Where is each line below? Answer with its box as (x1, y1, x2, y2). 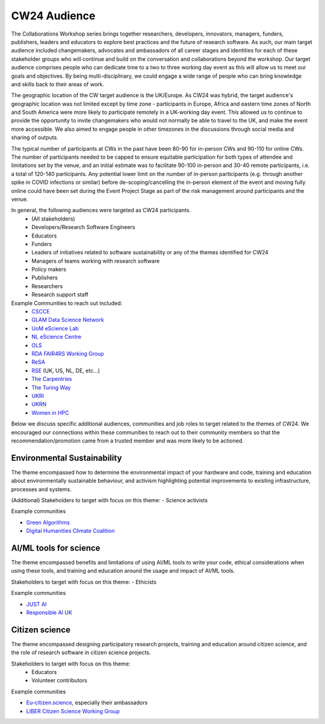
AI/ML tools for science (11, 543, 101, 553)
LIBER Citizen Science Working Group (26, 707, 120, 714)
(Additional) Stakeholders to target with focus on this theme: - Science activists (11, 496, 208, 503)
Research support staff (31, 291, 88, 298)
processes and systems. (11, 485, 72, 493)
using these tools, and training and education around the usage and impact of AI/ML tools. (11, 567, 235, 574)
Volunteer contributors (31, 677, 87, 684)
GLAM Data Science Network (31, 316, 105, 324)
